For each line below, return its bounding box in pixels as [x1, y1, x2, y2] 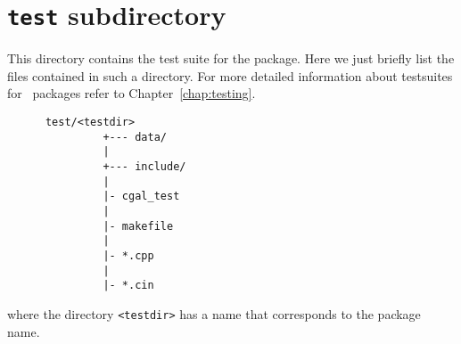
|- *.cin [103, 279, 154, 292]
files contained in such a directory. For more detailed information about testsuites [7, 66, 453, 85]
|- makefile [103, 219, 174, 233]
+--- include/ [103, 160, 186, 173]
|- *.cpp [103, 249, 154, 262]
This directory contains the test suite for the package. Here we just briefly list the [7, 49, 455, 68]
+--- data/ [103, 130, 167, 143]
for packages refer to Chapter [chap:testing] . [7, 84, 256, 102]
